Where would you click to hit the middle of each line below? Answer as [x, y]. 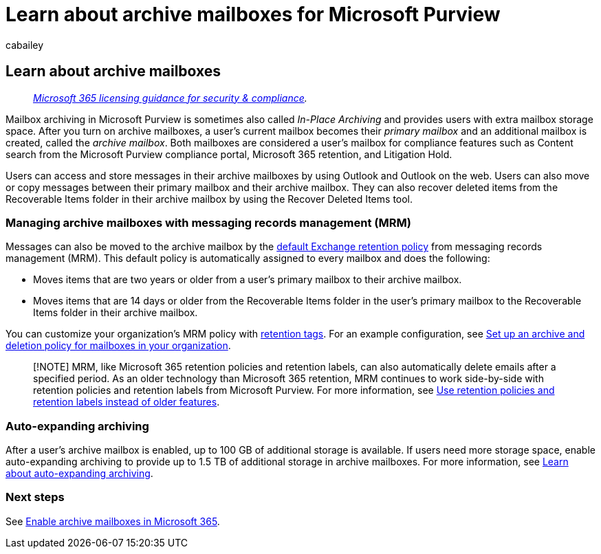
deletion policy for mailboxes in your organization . [118, 346]
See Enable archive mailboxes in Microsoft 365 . [113, 521]
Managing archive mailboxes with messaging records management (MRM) [208, 222]
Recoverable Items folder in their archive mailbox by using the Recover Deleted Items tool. [209, 199]
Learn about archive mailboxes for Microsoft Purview [253, 14]
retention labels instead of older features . [127, 402]
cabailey [25, 45]
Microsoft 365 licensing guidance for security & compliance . [170, 98]
